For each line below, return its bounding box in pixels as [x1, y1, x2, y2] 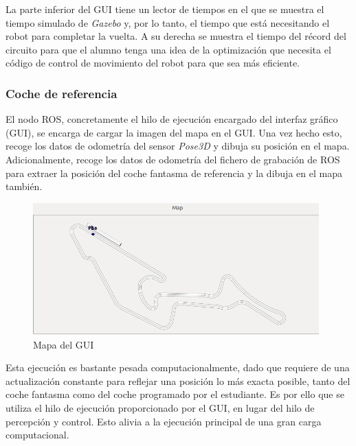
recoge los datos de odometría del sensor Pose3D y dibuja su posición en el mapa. [5, 139, 350, 153]
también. [5, 179, 43, 193]
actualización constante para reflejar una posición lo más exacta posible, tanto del [5, 373, 351, 388]
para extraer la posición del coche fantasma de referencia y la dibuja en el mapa [5, 165, 342, 180]
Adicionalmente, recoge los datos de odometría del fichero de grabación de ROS [5, 152, 340, 166]
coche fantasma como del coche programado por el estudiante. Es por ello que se [5, 387, 344, 401]
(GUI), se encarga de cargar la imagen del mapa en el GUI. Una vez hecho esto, [5, 125, 342, 139]
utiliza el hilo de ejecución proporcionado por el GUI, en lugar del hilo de [5, 400, 315, 414]
